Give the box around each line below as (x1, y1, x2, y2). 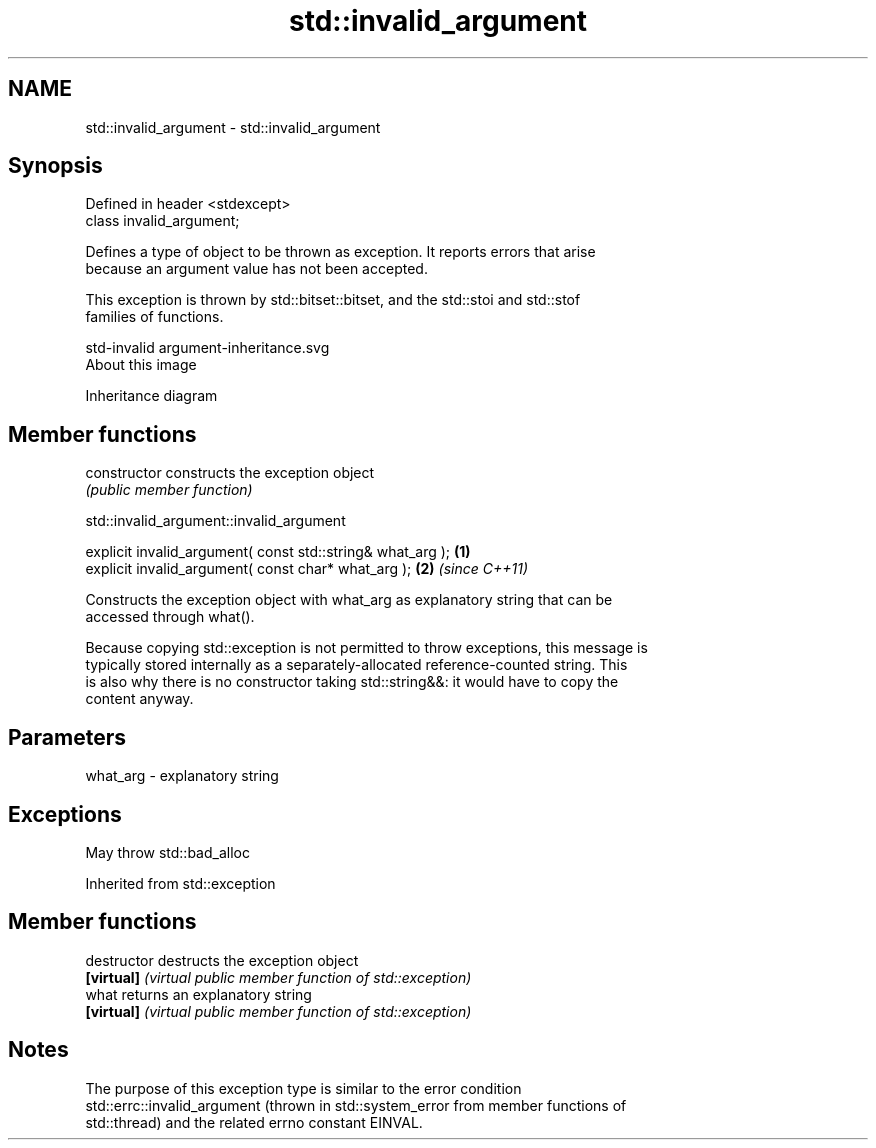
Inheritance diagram (85, 387, 218, 405)
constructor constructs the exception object (85, 464, 375, 482)
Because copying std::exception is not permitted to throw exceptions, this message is (85, 639, 648, 657)
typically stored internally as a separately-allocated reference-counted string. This (85, 656, 628, 674)
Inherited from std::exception (85, 874, 276, 892)
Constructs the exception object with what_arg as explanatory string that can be (85, 591, 613, 609)
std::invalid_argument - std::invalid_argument (85, 118, 381, 136)
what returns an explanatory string (85, 985, 312, 1003)
